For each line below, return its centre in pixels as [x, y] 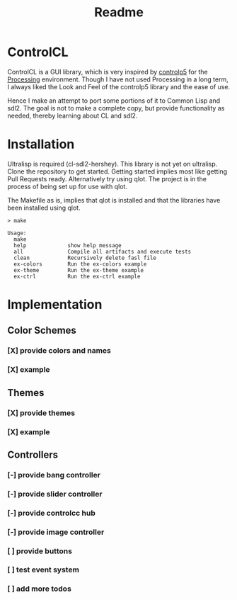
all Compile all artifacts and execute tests [103, 251]
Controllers [33, 454]
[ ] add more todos [40, 589]
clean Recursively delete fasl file [85, 258]
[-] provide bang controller [54, 475]
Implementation [55, 305]
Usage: [17, 233]
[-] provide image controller [56, 532]
